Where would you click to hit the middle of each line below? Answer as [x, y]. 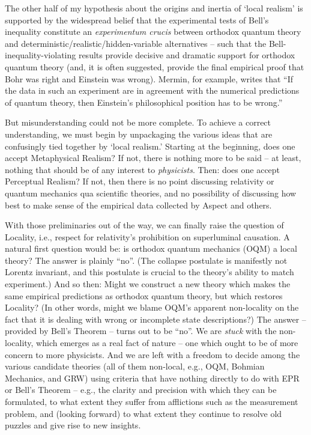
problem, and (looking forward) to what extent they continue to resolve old [143, 413]
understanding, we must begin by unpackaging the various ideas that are [139, 134]
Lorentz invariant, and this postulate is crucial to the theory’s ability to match [149, 272]
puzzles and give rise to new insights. [73, 425]
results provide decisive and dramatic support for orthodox [187, 55]
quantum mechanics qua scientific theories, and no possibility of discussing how [151, 193]
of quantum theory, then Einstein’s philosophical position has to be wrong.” [144, 102]
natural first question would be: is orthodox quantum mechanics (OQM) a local [151, 248]
